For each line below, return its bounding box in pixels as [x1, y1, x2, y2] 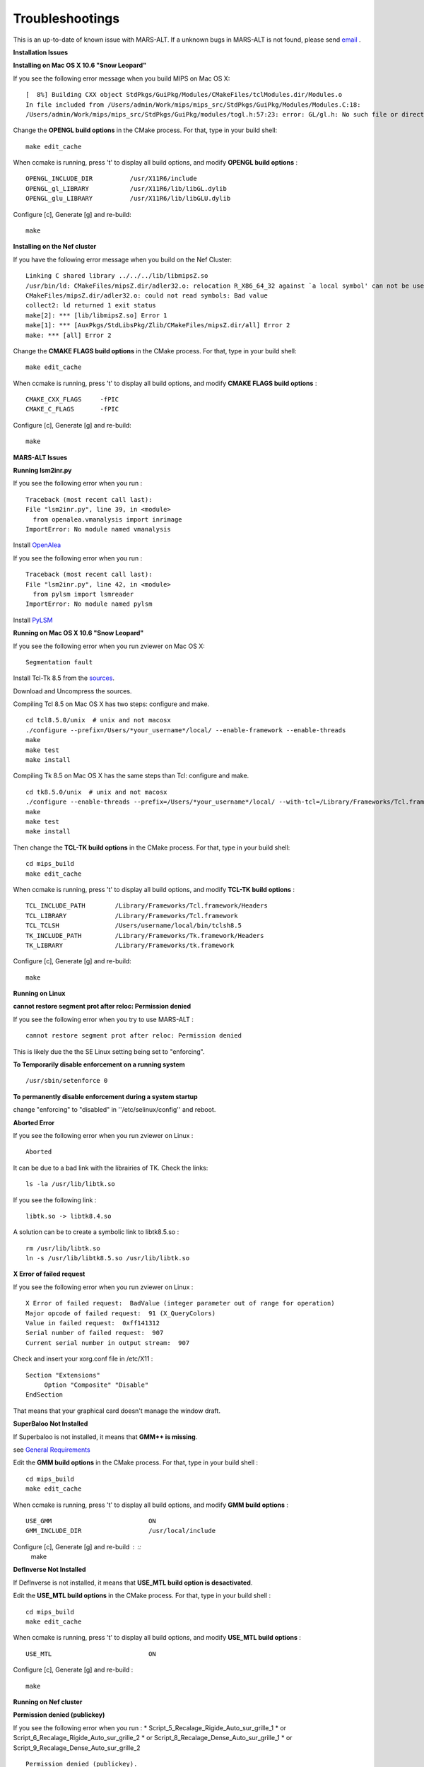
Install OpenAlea [13, 541, 61, 549]
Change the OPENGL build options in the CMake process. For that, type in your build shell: [13, 126, 278, 134]
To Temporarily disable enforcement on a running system [13, 1060, 185, 1069]
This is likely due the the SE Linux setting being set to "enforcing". [13, 1047, 205, 1056]
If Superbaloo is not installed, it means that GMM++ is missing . [13, 1432, 198, 1441]
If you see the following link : [13, 1195, 97, 1204]
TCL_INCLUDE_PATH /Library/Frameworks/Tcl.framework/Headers [25, 902, 268, 910]
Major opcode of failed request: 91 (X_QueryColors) [25, 1309, 216, 1317]
